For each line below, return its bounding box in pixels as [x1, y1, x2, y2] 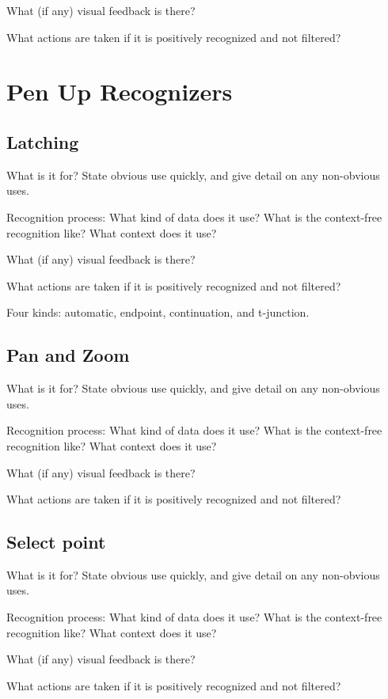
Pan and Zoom [6, 343, 130, 367]
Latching [6, 129, 79, 154]
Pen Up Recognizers [6, 75, 233, 108]
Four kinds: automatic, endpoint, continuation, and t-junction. [6, 304, 310, 321]
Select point [6, 530, 106, 554]
